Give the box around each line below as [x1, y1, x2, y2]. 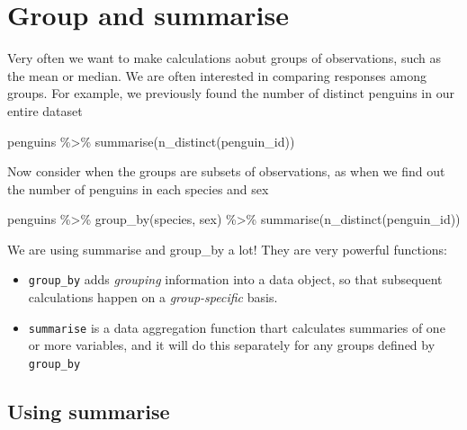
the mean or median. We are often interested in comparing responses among [7, 66, 427, 85]
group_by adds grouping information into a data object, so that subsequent [28, 270, 443, 289]
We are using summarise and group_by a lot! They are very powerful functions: [7, 239, 448, 258]
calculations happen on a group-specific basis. [28, 288, 278, 307]
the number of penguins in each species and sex [7, 179, 269, 198]
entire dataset [7, 101, 83, 120]
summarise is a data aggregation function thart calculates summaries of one [28, 318, 445, 336]
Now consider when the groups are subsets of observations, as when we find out [7, 162, 445, 181]
